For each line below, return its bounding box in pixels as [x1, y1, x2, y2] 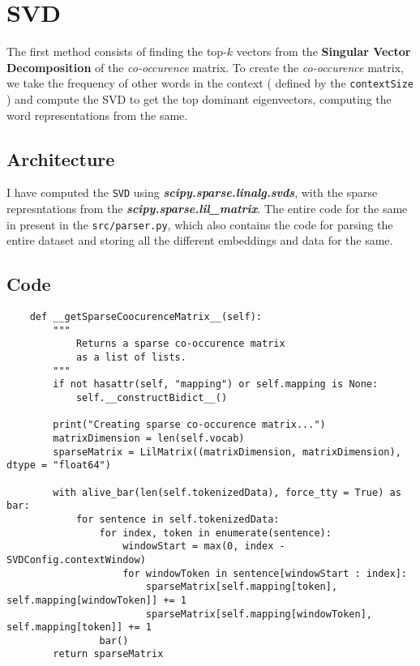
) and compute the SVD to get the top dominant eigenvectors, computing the [6, 90, 392, 107]
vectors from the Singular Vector [236, 43, 411, 60]
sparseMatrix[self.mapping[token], [145, 581, 338, 593]
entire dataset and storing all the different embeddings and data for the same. [6, 232, 393, 249]
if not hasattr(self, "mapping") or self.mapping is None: [53, 378, 379, 391]
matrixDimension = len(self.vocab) [53, 432, 245, 444]
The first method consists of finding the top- [6, 43, 227, 60]
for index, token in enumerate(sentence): [99, 527, 332, 539]
